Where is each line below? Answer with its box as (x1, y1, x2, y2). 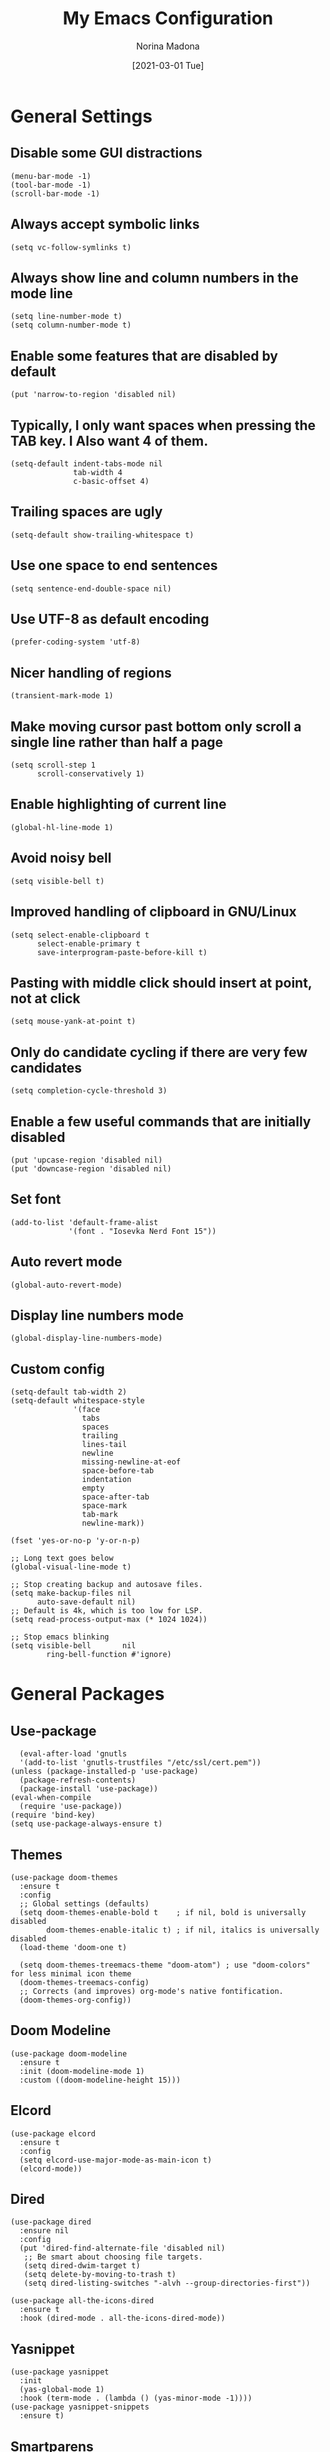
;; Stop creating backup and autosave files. (10, 1580, 203, 1590)
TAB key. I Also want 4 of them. (10, 432, 209, 449)
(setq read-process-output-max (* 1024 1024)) (10, 1615, 208, 1625)
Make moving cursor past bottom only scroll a (10, 718, 302, 735)
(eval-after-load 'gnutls (19, 1749, 128, 1759)
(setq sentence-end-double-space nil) (10, 583, 172, 594)
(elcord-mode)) (19, 2163, 83, 2174)
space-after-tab (81, 1492, 150, 1502)
